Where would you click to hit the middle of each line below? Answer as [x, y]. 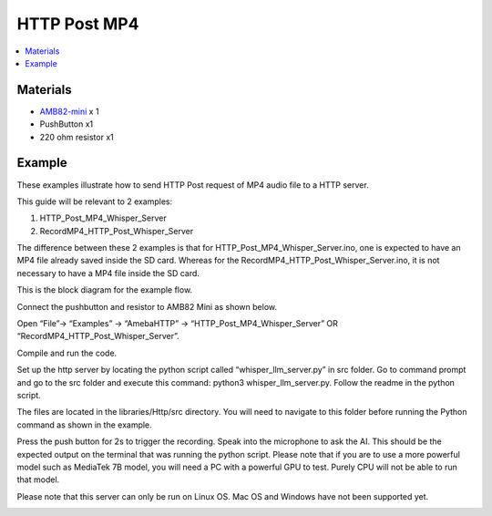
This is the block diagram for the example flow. [105, 290]
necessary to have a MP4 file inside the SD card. [108, 273]
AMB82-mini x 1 [69, 111]
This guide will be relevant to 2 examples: [95, 201]
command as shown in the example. [84, 425]
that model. [38, 480]
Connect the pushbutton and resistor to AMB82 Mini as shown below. [147, 306]
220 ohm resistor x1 [77, 137]
